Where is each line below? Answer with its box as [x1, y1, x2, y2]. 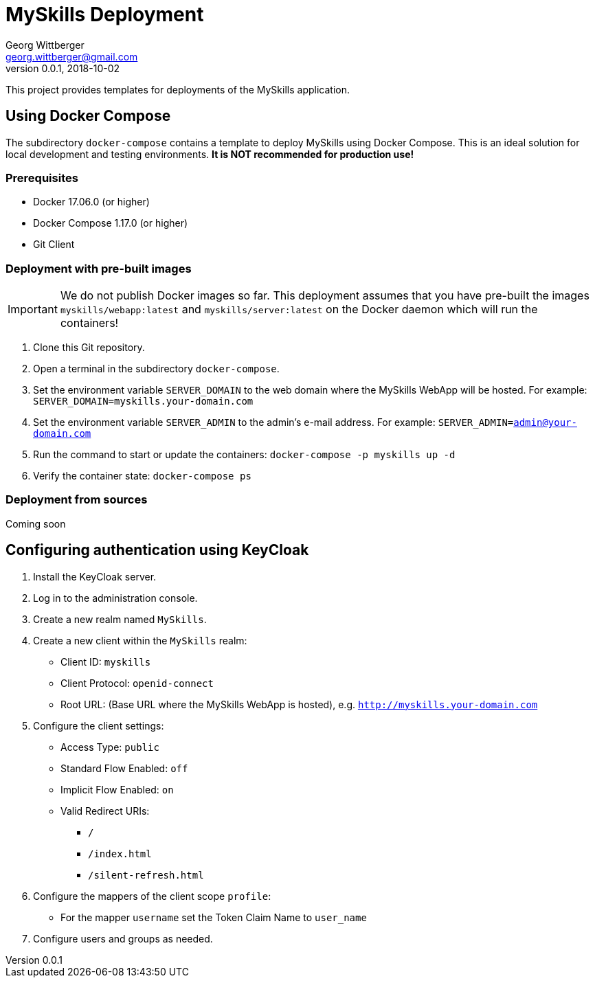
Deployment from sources [5, 493, 148, 507]
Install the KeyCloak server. [33, 570, 157, 583]
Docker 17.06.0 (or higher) [33, 196, 150, 208]
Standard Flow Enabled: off [60, 762, 188, 774]
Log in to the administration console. [33, 591, 198, 604]
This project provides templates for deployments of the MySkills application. [5, 83, 350, 95]
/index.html [88, 848, 152, 859]
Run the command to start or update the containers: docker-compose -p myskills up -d [33, 449, 456, 461]
